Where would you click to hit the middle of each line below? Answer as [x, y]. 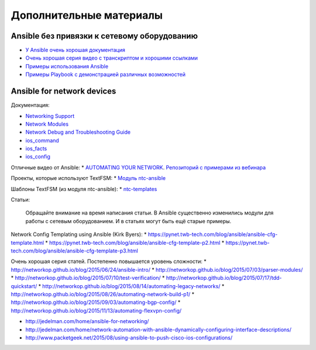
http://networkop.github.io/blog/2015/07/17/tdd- [224, 278]
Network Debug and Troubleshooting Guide [78, 132]
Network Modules [47, 124]
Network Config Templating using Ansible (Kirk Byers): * [79, 234]
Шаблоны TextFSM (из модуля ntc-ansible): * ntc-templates [84, 189]
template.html [27, 242]
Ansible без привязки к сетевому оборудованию [104, 36]
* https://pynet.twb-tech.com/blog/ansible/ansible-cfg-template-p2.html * [135, 242]
